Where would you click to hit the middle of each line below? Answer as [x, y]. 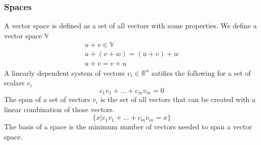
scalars [14, 83]
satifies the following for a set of [201, 72]
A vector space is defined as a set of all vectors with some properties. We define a [130, 26]
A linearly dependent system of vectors [65, 72]
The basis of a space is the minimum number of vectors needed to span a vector [128, 127]
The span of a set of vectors [47, 99]
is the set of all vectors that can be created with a [178, 99]
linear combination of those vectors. [60, 109]
